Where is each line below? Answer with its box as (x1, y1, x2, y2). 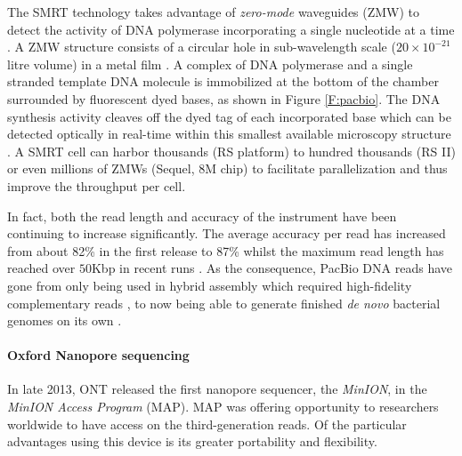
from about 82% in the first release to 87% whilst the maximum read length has (7, 241, 444, 260)
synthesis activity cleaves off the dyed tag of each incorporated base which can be (7, 107, 451, 125)
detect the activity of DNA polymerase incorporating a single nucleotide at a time (7, 20, 455, 38)
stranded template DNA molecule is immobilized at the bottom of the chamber (7, 72, 439, 91)
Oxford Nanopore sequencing (7, 346, 190, 364)
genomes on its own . (7, 311, 122, 330)
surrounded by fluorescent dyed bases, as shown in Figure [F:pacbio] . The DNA (7, 89, 441, 108)
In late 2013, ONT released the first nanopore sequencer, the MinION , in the (7, 380, 427, 398)
